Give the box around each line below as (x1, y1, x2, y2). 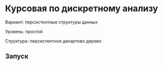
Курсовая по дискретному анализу (5, 3, 159, 14)
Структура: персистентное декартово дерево (5, 38, 102, 44)
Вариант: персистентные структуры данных (5, 19, 98, 25)
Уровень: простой (5, 28, 43, 34)
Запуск (5, 52, 29, 61)
